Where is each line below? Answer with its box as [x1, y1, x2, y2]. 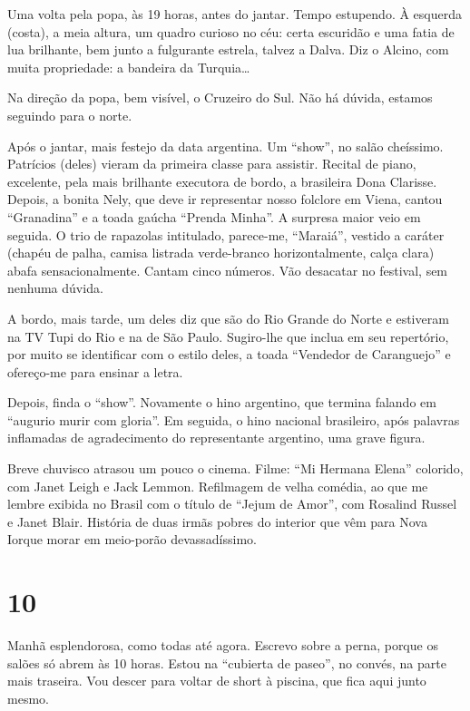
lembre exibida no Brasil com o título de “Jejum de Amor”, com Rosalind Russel [7, 494, 457, 513]
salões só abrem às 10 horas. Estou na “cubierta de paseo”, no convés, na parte [7, 653, 446, 672]
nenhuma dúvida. [7, 278, 103, 297]
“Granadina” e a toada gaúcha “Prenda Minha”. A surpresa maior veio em [7, 207, 421, 226]
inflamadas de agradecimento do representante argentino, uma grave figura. [7, 428, 426, 447]
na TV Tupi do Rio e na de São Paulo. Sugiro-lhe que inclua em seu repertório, [7, 326, 449, 346]
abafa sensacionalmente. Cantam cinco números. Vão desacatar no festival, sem [7, 260, 448, 279]
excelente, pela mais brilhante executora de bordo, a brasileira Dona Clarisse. [7, 171, 437, 190]
